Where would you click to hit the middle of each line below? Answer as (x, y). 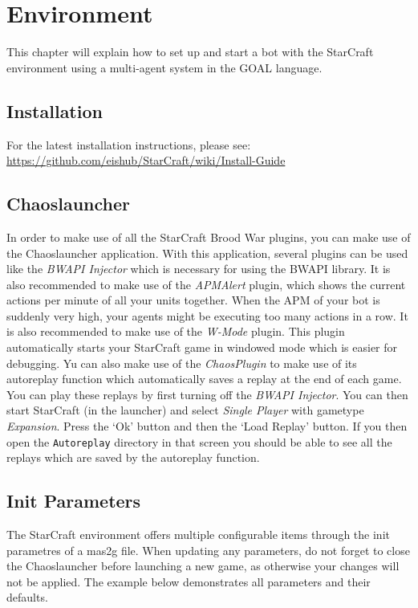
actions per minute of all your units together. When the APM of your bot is (193, 300)
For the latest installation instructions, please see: (129, 144)
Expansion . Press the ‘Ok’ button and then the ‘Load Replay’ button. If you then (207, 426)
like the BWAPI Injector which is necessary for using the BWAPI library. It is (199, 269)
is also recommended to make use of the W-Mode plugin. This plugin (176, 331)
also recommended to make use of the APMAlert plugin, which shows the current (206, 284)
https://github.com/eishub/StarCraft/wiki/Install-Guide (146, 160)
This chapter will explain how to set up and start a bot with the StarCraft (190, 52)
